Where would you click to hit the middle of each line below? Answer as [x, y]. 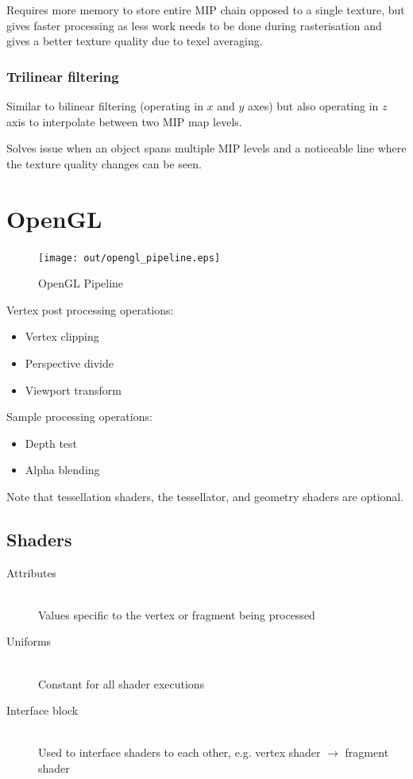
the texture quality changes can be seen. [104, 163]
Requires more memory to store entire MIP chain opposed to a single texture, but [206, 10]
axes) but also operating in [313, 106]
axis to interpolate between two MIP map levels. [124, 121]
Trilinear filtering [63, 76]
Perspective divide [69, 363]
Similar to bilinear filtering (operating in [105, 106]
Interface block [42, 710]
